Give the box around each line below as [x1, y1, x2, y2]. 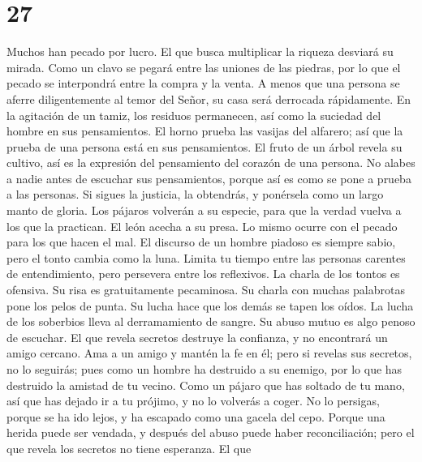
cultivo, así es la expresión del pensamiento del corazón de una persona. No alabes [6, 154, 416, 171]
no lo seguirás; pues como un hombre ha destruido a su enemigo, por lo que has [6, 361, 403, 377]
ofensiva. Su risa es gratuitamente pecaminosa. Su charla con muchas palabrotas [6, 281, 405, 298]
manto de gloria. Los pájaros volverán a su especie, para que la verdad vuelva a [6, 202, 402, 219]
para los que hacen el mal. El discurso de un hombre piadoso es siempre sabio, [6, 233, 396, 250]
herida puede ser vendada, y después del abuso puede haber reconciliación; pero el [6, 424, 415, 441]
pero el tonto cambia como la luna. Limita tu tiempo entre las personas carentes [6, 249, 406, 266]
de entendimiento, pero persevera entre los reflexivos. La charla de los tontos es [6, 265, 400, 282]
